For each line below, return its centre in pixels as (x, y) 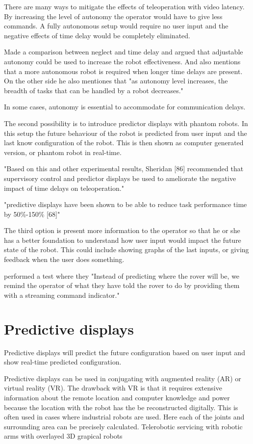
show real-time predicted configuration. (63, 362)
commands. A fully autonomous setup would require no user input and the (116, 26)
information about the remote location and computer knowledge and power (117, 397)
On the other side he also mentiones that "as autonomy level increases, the (116, 81)
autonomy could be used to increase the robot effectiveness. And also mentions (122, 61)
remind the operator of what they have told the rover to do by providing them (122, 285)
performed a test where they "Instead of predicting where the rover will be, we (122, 275)
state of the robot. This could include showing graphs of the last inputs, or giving (126, 249)
